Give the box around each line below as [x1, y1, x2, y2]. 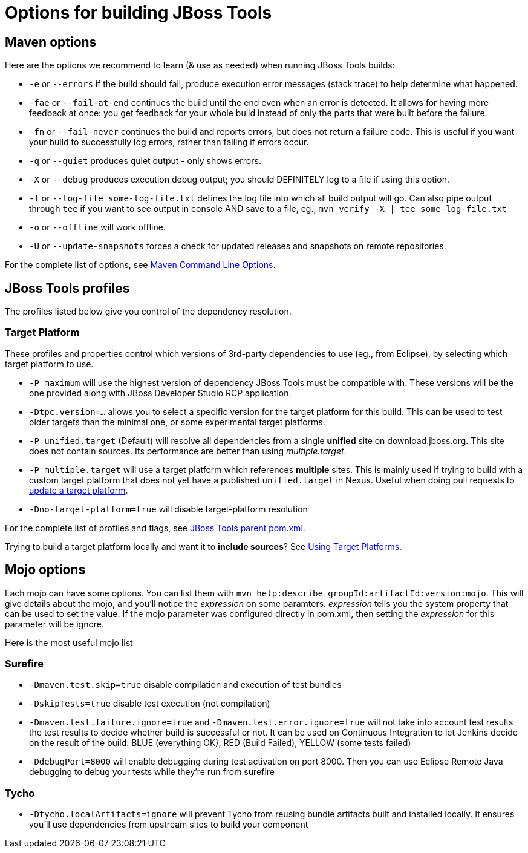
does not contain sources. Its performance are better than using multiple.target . [29, 445, 347, 456]
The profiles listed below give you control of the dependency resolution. [5, 306, 292, 317]
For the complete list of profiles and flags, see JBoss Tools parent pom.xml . [5, 522, 305, 533]
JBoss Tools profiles [5, 280, 130, 296]
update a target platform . [29, 485, 128, 495]
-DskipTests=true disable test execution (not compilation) [29, 698, 270, 709]
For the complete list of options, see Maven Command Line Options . [5, 260, 276, 270]
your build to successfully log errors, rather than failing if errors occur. [29, 137, 309, 148]
